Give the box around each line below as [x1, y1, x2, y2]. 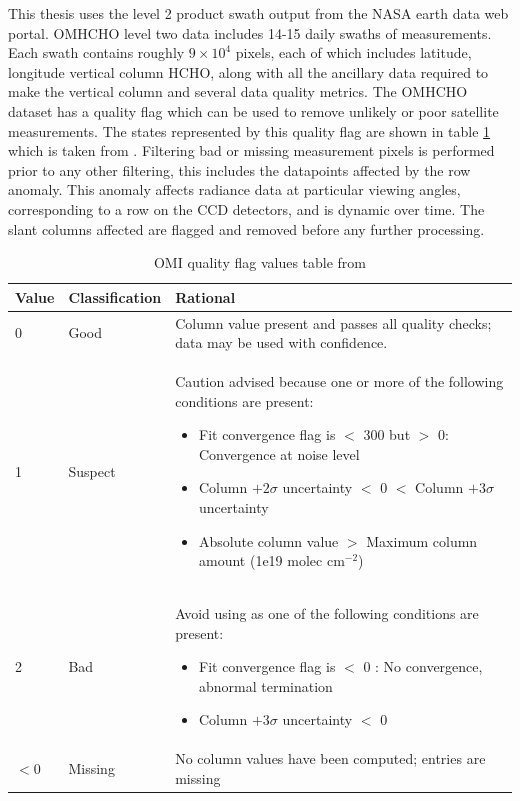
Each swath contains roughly [8, 42, 185, 63]
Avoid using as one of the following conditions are [175, 603, 479, 623]
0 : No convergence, [363, 656, 483, 677]
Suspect [68, 460, 116, 481]
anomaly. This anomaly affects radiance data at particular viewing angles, [8, 179, 461, 200]
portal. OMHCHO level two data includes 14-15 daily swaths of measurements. [8, 22, 492, 43]
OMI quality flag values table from [153, 252, 367, 273]
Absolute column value [199, 530, 339, 551]
